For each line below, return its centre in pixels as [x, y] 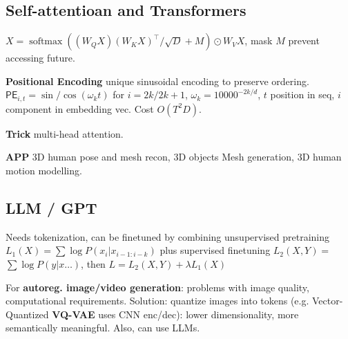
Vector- [328, 301]
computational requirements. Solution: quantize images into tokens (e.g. [157, 301]
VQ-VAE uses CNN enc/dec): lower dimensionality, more [175, 314]
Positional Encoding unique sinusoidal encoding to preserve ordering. [157, 81]
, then [93, 264]
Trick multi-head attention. [65, 133]
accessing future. [40, 58]
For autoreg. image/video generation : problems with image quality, [157, 287]
